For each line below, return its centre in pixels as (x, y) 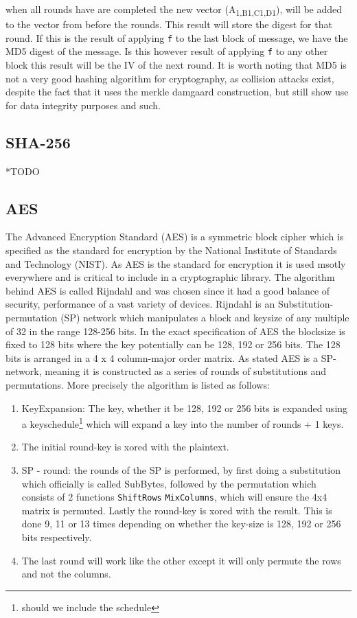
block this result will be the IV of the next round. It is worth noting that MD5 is (176, 65)
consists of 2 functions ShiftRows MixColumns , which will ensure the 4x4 (174, 497)
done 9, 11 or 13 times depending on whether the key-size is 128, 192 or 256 (181, 524)
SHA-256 (38, 142)
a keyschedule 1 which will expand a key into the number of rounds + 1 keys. (183, 423)
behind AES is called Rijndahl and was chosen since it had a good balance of (168, 290)
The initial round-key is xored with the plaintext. (125, 447)
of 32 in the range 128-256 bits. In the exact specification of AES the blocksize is (175, 331)
